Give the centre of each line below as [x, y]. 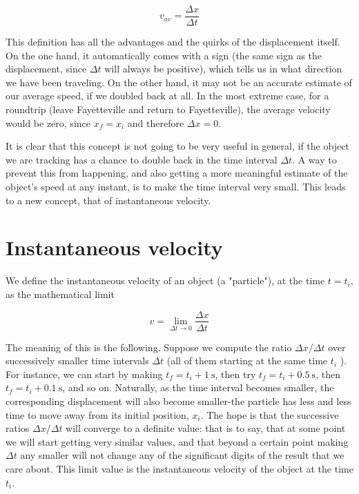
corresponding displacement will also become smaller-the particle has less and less [178, 401]
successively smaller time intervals [77, 360]
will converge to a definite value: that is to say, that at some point [206, 428]
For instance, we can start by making [84, 374]
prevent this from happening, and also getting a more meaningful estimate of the [177, 173]
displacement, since [46, 69]
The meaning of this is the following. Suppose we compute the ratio [149, 347]
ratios [18, 428]
